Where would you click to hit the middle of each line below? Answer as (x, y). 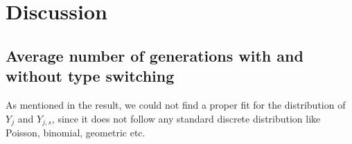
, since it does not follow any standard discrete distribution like (186, 118)
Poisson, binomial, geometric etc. (76, 133)
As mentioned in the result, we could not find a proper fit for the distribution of (176, 104)
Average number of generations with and (155, 55)
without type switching (90, 76)
